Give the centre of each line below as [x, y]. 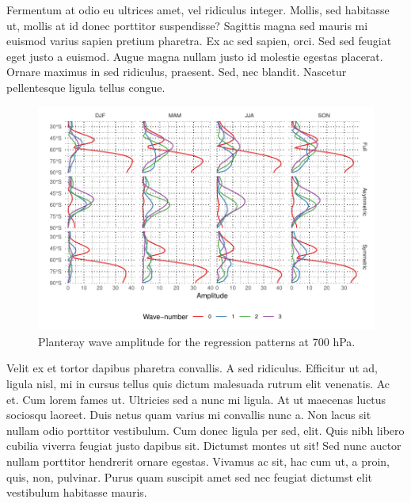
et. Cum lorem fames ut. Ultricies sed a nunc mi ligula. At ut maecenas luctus [196, 399]
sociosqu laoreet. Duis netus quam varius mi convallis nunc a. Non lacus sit [189, 415]
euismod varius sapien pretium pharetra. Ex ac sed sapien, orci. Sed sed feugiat [199, 41]
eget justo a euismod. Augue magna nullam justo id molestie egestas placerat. [195, 56]
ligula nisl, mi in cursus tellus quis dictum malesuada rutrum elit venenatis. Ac [198, 383]
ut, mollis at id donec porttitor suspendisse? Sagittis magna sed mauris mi [187, 25]
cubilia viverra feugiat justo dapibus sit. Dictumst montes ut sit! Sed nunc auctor [204, 446]
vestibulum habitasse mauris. [77, 492]
